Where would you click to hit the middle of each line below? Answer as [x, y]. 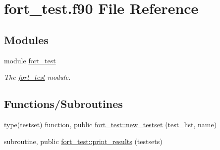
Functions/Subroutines [63, 104]
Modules [26, 39]
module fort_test [30, 60]
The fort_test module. [37, 77]
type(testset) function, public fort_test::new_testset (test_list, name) [110, 124]
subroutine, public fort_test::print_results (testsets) [83, 141]
